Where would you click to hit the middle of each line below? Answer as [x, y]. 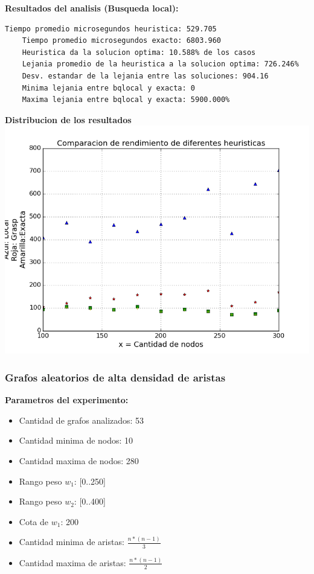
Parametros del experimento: [67, 400]
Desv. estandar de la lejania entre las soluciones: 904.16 [145, 76]
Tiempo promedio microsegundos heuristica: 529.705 [111, 29]
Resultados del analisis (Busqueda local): [92, 8]
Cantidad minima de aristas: [72, 542]
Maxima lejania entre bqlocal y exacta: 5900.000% [126, 100]
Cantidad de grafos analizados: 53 [82, 420]
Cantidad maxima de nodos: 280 [79, 460]
